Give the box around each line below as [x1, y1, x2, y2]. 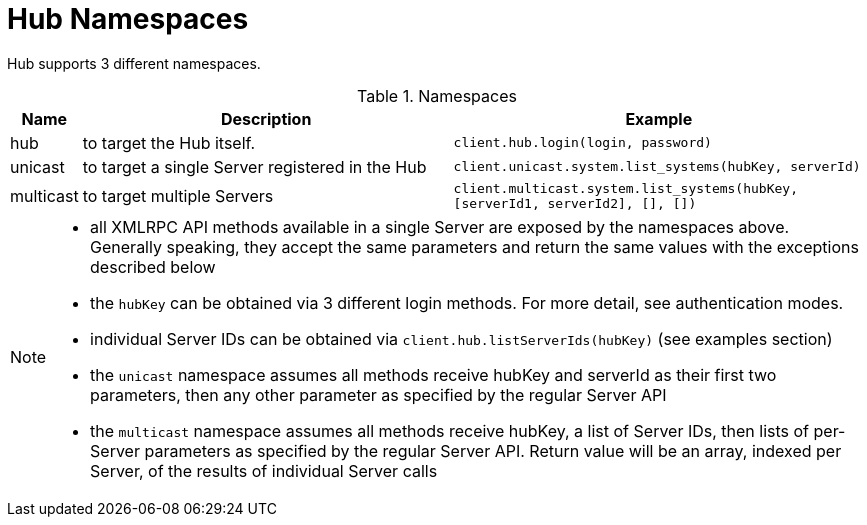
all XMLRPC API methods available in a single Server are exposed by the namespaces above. [90, 216, 790, 237]
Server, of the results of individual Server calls [90, 460, 438, 481]
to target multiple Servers [82, 185, 274, 206]
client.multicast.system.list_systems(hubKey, [453, 180, 798, 196]
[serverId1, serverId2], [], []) [453, 195, 697, 211]
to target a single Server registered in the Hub [82, 156, 427, 177]
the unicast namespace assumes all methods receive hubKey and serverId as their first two [90, 364, 777, 385]
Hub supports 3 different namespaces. [7, 54, 261, 72]
